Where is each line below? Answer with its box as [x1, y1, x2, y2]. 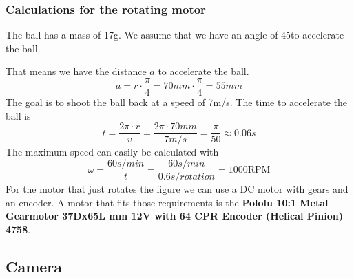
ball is [6, 108, 31, 122]
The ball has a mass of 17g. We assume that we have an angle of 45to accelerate [6, 28, 344, 42]
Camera [6, 255, 63, 277]
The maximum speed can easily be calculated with [6, 145, 219, 159]
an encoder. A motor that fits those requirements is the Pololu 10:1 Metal [6, 195, 329, 209]
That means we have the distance [6, 64, 147, 78]
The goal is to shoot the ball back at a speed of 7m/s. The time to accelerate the [6, 95, 348, 109]
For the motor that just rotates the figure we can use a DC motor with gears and [6, 181, 348, 195]
